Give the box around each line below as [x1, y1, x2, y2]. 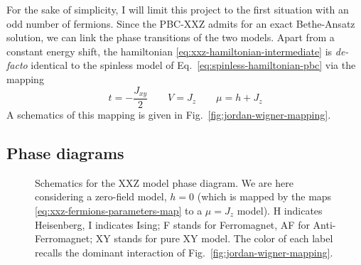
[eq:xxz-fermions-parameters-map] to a [35, 203, 203, 218]
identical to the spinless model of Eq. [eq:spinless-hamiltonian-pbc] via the [31, 58, 356, 72]
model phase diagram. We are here [142, 175, 293, 190]
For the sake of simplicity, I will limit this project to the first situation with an [6, 2, 349, 16]
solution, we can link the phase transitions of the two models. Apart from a [6, 30, 335, 45]
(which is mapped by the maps [197, 189, 332, 204]
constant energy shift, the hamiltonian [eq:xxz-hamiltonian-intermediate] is [6, 43, 333, 58]
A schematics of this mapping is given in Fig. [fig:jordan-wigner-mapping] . [6, 107, 331, 122]
